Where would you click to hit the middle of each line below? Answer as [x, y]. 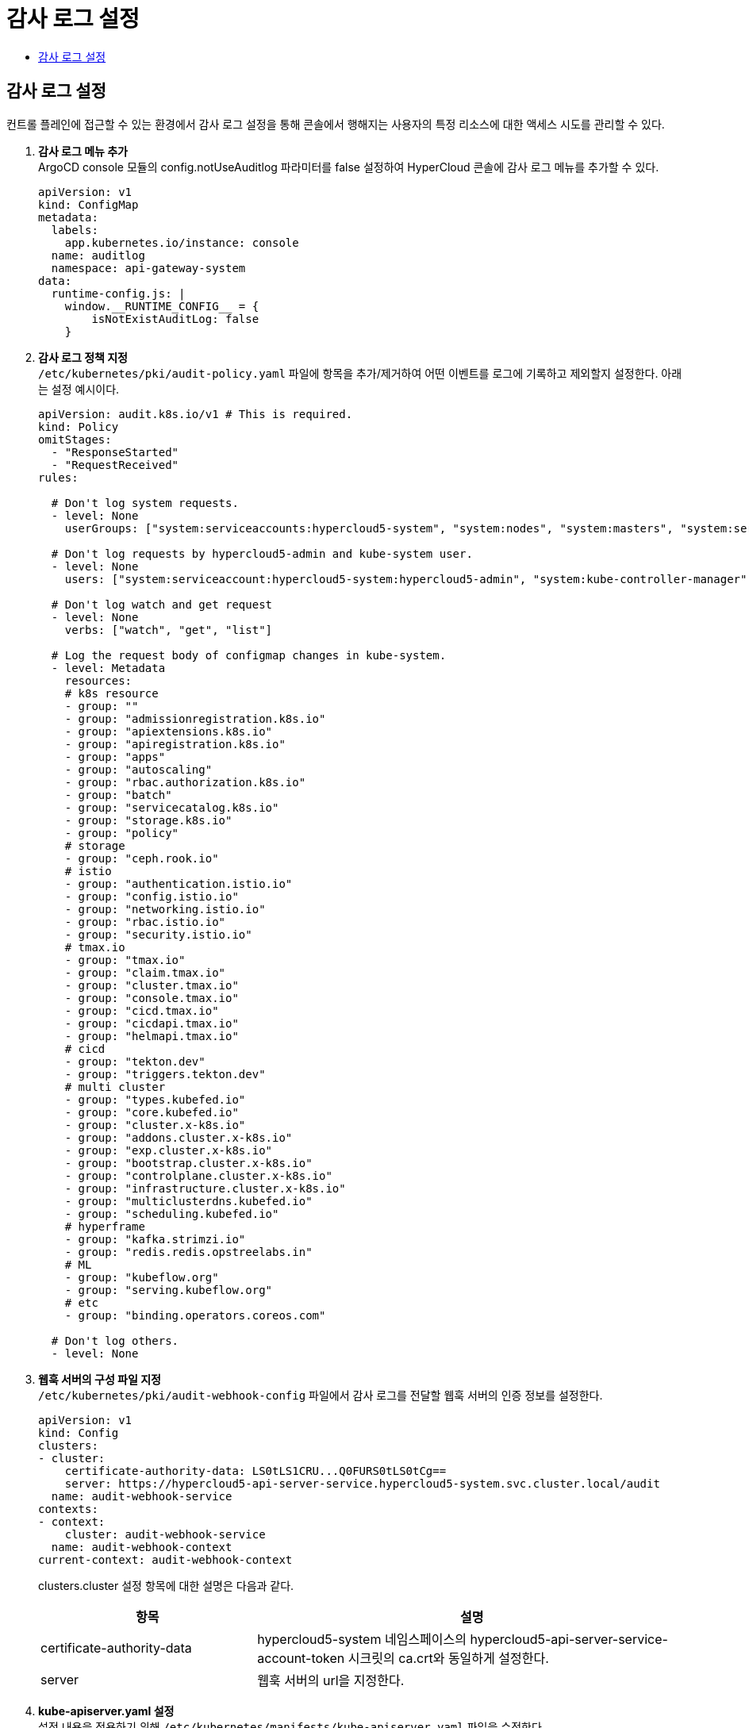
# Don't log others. [115, 1340]
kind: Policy [79, 426]
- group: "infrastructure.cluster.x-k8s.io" [205, 1188]
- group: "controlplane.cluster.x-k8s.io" [198, 1175]
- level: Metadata [108, 668]
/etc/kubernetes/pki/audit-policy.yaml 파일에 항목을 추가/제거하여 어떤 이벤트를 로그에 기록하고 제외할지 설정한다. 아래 [360, 373]
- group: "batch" [118, 795]
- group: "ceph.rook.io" [142, 858]
